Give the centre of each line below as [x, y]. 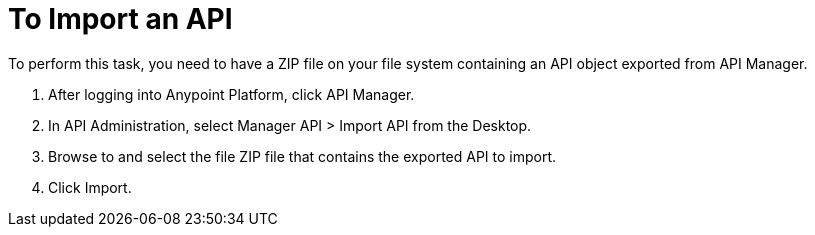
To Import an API [120, 19]
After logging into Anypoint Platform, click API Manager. [231, 94]
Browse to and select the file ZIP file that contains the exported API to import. [302, 156]
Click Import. [90, 187]
